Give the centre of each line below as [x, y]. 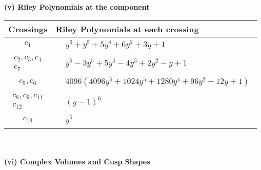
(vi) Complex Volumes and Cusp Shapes [77, 162]
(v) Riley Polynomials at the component [77, 7]
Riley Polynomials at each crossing [127, 29]
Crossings [28, 29]
